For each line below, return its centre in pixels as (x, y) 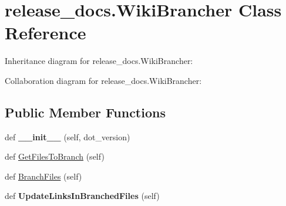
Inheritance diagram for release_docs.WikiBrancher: (99, 61)
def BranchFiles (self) (43, 176)
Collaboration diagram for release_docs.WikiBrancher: (103, 80)
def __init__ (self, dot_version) (68, 136)
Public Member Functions (85, 112)
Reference (46, 33)
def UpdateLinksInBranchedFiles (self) (82, 196)
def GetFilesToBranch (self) (55, 156)
